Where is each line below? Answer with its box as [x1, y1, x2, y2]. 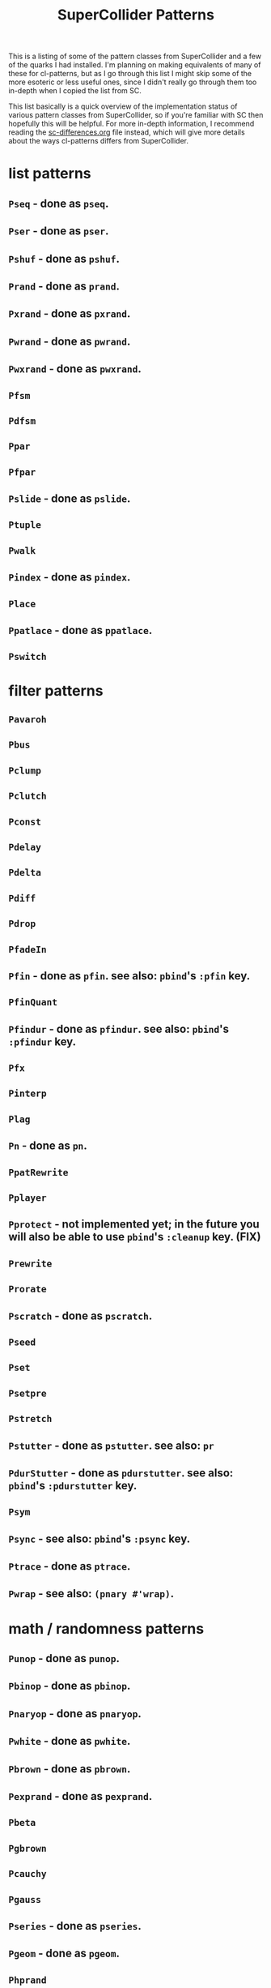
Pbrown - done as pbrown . [8, 1762, 131, 1776]
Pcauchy [8, 1868, 47, 1880]
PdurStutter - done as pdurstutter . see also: [8, 1466, 234, 1480]
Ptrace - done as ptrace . [8, 1559, 131, 1574]
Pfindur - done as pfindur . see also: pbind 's [8, 1022, 229, 1035]
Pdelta [8, 867, 42, 879]
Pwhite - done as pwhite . [8, 1734, 131, 1748]
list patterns [8, 165, 91, 183]
